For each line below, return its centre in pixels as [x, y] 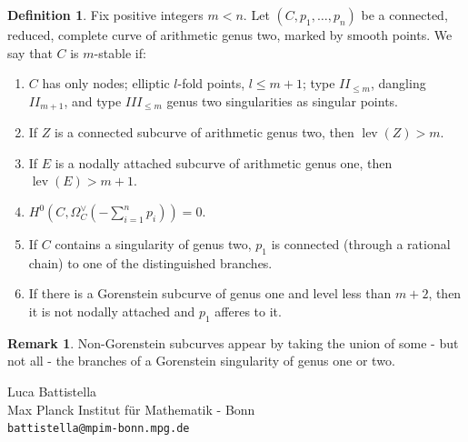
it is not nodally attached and [112, 311]
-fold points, [211, 83]
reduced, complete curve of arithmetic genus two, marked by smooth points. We [230, 35]
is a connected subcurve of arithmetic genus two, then [204, 132]
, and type [93, 100]
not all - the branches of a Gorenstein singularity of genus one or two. [201, 361]
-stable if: [120, 52]
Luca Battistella [52, 391]
